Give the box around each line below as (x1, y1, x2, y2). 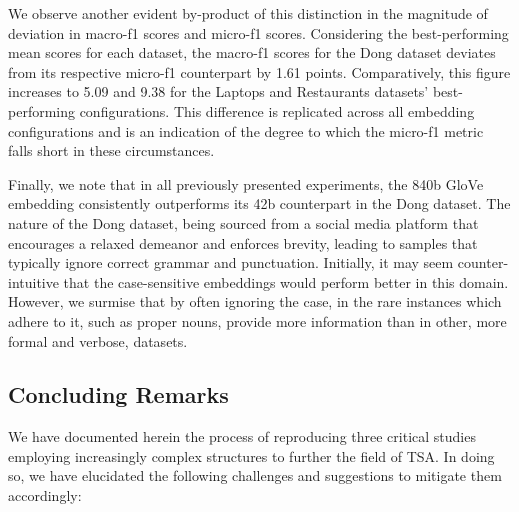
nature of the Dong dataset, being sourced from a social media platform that (8, 212, 479, 233)
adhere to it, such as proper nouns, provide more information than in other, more (8, 310, 507, 331)
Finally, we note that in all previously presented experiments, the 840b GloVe (8, 173, 484, 194)
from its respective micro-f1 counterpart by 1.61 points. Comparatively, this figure (8, 61, 511, 82)
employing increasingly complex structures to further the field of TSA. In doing (8, 445, 495, 466)
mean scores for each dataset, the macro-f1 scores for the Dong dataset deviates (8, 42, 496, 63)
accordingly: (8, 485, 82, 506)
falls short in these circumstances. (8, 140, 215, 161)
